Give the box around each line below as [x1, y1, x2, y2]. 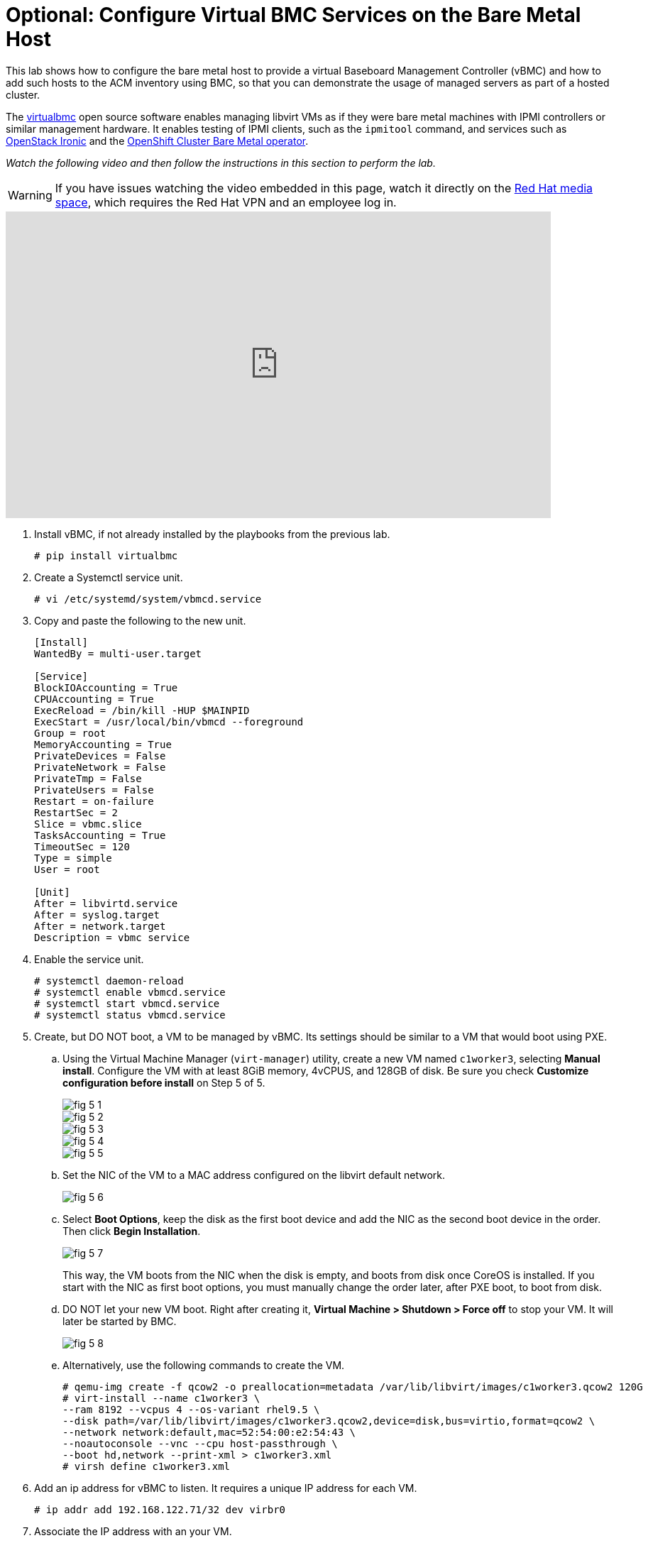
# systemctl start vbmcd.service [34, 997, 220, 1009]
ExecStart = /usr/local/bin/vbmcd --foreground [34, 715, 304, 727]
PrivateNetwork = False [34, 761, 166, 773]
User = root [34, 863, 100, 875]
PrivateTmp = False [34, 772, 142, 784]
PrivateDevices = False [34, 749, 166, 762]
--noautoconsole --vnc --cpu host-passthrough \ [62, 1437, 338, 1449]
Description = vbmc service [34, 931, 190, 943]
